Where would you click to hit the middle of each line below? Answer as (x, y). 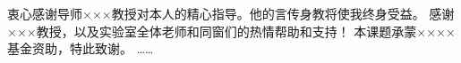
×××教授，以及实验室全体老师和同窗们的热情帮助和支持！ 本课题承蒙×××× (231, 31)
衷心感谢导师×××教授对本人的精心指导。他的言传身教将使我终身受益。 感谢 (231, 13)
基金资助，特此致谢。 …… (81, 48)
